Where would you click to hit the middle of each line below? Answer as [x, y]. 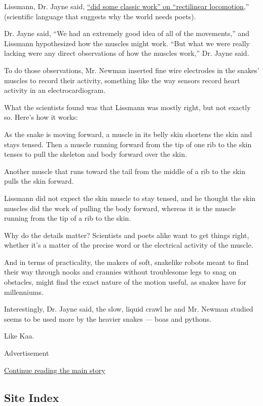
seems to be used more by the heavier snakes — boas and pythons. [108, 318]
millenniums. [24, 292]
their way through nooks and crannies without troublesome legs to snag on [120, 272]
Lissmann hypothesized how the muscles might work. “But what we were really [127, 43]
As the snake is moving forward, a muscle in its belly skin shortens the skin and [128, 134]
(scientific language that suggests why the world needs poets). [100, 16]
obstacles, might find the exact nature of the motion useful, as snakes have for [125, 282]
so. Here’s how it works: [41, 117]
